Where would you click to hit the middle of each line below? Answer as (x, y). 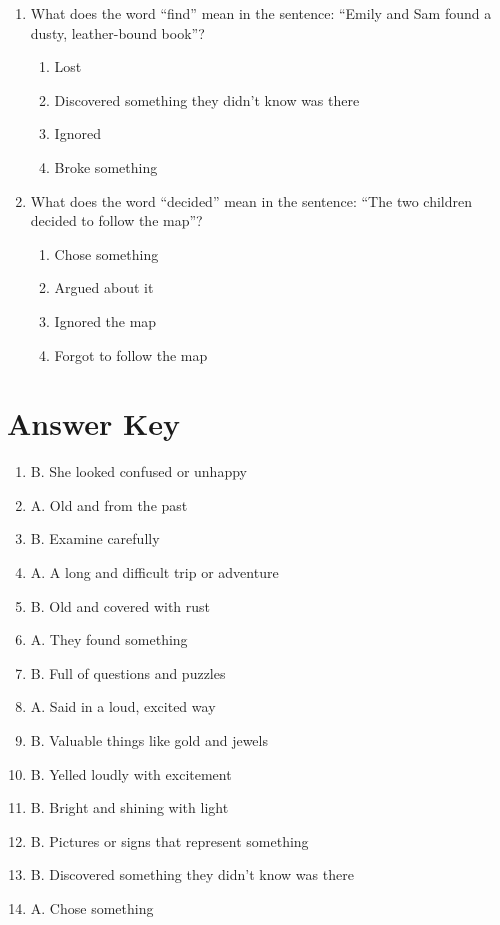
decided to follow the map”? (116, 220)
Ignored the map (105, 320)
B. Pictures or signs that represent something (169, 840)
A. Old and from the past (109, 504)
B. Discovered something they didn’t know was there (192, 874)
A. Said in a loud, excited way (123, 706)
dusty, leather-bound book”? (117, 32)
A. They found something (109, 639)
